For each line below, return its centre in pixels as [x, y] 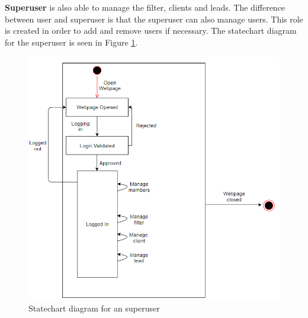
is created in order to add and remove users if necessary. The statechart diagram [151, 30]
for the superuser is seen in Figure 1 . [71, 42]
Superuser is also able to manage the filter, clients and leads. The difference [145, 7]
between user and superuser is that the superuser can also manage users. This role [154, 19]
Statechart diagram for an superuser [94, 308]
